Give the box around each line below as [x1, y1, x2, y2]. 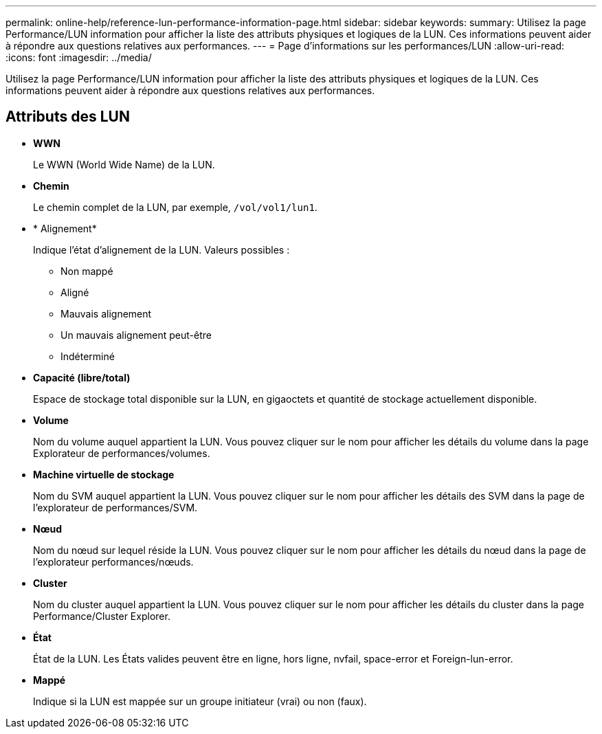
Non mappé [60, 265, 113, 277]
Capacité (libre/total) [33, 371, 131, 383]
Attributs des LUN [5, 108, 130, 126]
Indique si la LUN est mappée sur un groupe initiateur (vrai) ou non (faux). [33, 695, 367, 707]
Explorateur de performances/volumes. [33, 447, 210, 459]
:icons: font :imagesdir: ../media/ [5, 52, 152, 63]
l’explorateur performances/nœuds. [33, 555, 194, 568]
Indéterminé [60, 350, 115, 362]
